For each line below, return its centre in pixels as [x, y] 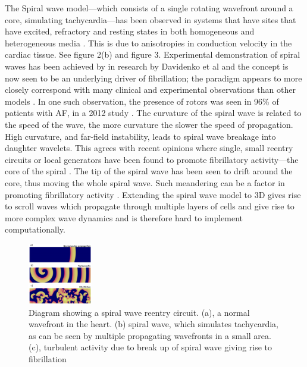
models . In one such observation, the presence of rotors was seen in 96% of [142, 101]
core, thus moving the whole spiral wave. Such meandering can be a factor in [145, 182]
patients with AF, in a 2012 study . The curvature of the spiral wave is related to [153, 113]
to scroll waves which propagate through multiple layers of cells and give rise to [150, 206]
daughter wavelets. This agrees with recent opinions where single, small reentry [149, 148]
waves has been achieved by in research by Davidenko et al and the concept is [147, 66]
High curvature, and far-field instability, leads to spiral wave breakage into [140, 136]
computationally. [35, 229]
